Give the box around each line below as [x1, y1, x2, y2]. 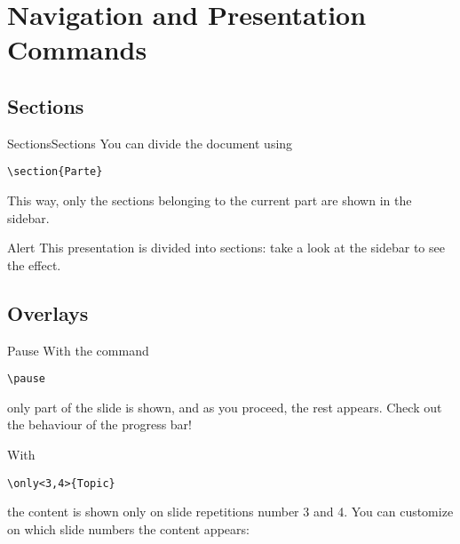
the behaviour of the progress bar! [7, 415, 192, 434]
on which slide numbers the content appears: [7, 519, 250, 538]
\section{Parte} [7, 165, 103, 179]
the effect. [7, 255, 61, 274]
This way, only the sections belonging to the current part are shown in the [7, 191, 412, 210]
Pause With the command [7, 340, 149, 359]
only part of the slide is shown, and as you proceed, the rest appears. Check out [7, 397, 442, 416]
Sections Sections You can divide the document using [7, 133, 293, 152]
